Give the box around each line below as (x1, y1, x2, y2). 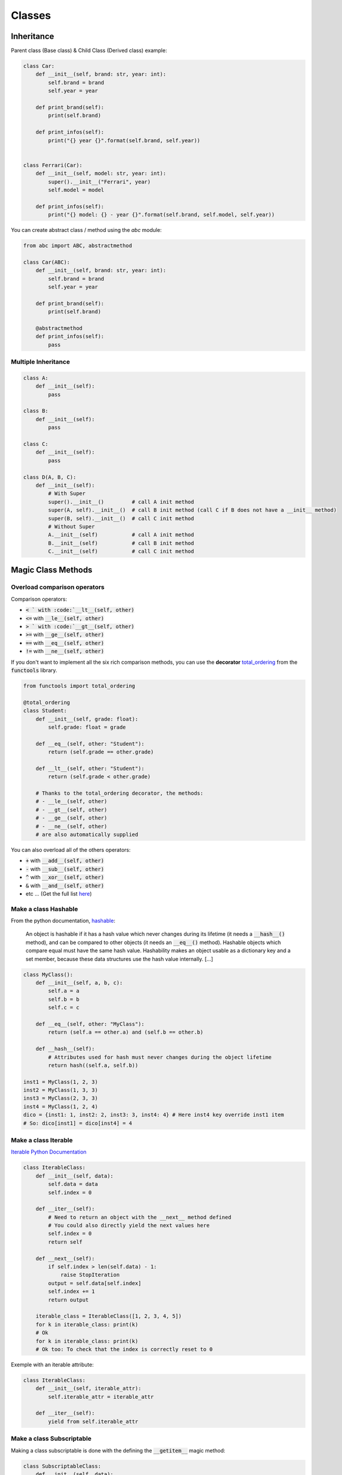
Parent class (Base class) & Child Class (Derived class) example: (11, 47, 167, 54)
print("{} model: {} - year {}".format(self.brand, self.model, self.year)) (48, 211, 275, 218)
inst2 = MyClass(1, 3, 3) (23, 1087, 98, 1094)
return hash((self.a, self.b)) (48, 1062, 138, 1068)
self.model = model (48, 186, 104, 193)
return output (48, 1296, 89, 1303)
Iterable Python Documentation (11, 1148, 87, 1156)
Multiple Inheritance (11, 358, 70, 366)
